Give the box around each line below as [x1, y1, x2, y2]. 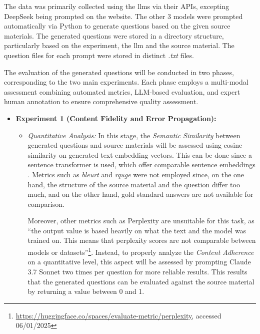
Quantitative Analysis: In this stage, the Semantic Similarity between [27, 130, 240, 140]
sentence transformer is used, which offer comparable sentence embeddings [27, 159, 255, 170]
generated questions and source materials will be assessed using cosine [27, 140, 242, 150]
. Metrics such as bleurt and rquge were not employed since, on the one [27, 169, 244, 179]
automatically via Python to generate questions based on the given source [4, 21, 230, 31]
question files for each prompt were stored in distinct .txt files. [4, 50, 194, 60]
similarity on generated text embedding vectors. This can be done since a [27, 149, 252, 160]
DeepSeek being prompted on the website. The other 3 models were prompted [4, 11, 243, 21]
